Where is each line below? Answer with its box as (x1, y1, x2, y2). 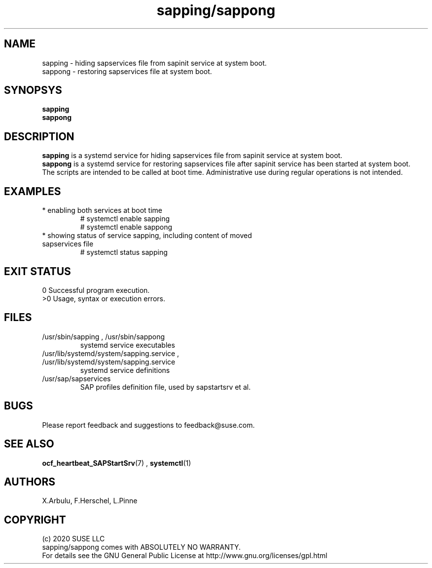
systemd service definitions (80, 365, 170, 374)
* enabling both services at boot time (42, 206, 162, 215)
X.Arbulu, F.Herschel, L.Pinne (42, 496, 138, 505)
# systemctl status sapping (80, 248, 168, 257)
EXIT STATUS (4, 265, 71, 278)
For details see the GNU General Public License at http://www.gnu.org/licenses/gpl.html (42, 551, 327, 560)
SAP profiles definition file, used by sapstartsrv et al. (80, 382, 251, 391)
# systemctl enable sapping (80, 214, 170, 223)
